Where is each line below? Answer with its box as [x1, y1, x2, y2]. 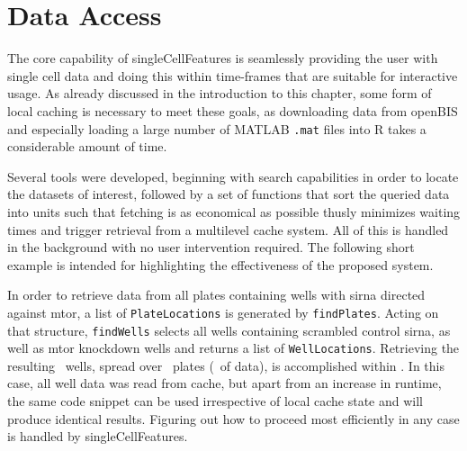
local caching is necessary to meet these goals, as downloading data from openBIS [7, 101, 458, 120]
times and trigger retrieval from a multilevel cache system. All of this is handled [7, 220, 449, 239]
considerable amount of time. [7, 137, 167, 156]
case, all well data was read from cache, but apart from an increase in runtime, [7, 374, 442, 392]
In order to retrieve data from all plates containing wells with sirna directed [7, 285, 426, 304]
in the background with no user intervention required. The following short [7, 238, 415, 257]
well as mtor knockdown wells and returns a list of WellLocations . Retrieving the [7, 338, 460, 357]
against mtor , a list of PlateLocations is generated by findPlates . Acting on [7, 302, 439, 321]
